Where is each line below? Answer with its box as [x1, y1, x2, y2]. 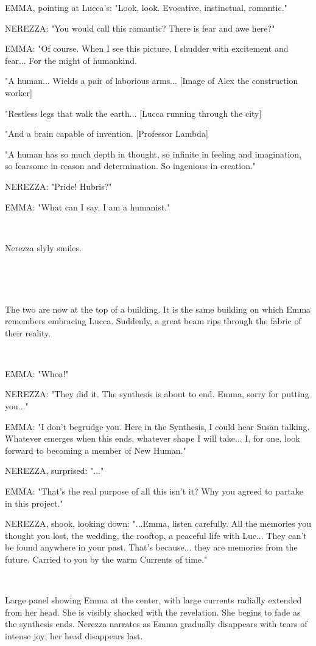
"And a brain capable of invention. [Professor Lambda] [5, 127, 208, 140]
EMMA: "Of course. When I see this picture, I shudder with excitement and [5, 42, 289, 55]
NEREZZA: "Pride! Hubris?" [5, 179, 112, 192]
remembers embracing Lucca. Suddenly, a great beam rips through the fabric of [5, 314, 301, 327]
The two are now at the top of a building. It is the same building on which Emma [5, 302, 311, 315]
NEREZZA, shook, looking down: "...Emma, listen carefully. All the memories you [5, 517, 311, 530]
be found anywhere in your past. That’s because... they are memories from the [5, 541, 298, 554]
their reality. [5, 326, 51, 339]
